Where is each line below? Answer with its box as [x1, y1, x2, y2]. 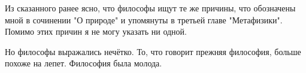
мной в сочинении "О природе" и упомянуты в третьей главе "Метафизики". [5, 13, 283, 26]
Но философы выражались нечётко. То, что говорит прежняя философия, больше [5, 45, 301, 57]
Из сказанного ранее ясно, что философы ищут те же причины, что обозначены [5, 2, 296, 14]
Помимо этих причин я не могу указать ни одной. [5, 25, 187, 38]
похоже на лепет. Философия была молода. [5, 57, 162, 69]
